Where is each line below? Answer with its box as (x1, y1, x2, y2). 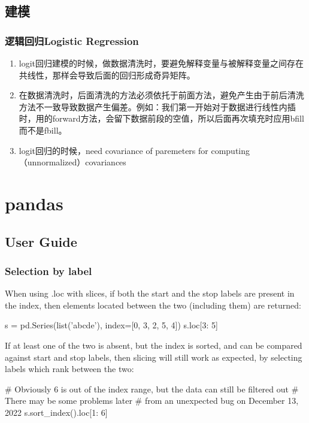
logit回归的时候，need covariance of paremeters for (19, 144, 208, 156)
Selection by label (5, 263, 92, 278)
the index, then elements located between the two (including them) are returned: (5, 298, 301, 311)
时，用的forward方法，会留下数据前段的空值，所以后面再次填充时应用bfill (19, 112, 304, 125)
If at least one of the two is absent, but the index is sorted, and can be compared (5, 339, 302, 351)
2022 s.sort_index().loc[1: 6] (5, 406, 108, 418)
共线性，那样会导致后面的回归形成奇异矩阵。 (19, 68, 195, 81)
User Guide (5, 232, 77, 250)
